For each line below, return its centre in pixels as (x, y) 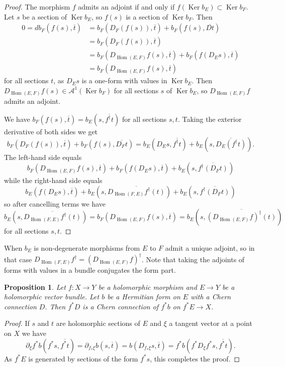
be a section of (45, 16)
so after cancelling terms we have (55, 203)
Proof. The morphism (37, 7)
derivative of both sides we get (51, 132)
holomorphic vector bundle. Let (52, 297)
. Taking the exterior (210, 119)
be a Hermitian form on (144, 297)
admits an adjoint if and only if (126, 7)
